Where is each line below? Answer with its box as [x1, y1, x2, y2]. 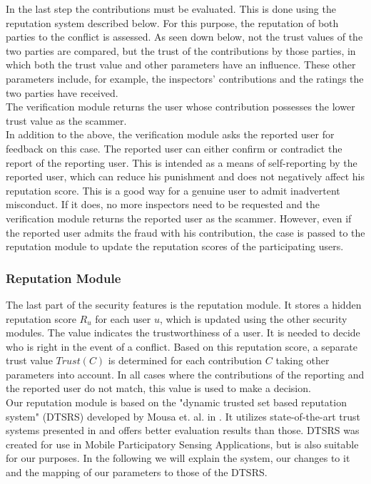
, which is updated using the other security [159, 311, 347, 326]
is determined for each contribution [108, 353, 263, 368]
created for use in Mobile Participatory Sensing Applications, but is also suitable [6, 436, 359, 451]
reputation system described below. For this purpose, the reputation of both [6, 15, 339, 30]
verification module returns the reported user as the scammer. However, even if [6, 210, 352, 225]
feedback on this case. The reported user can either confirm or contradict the [6, 140, 342, 155]
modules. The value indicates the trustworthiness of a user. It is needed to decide [6, 325, 360, 340]
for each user [95, 311, 151, 326]
